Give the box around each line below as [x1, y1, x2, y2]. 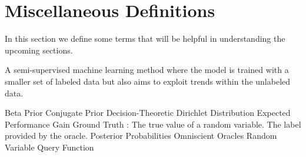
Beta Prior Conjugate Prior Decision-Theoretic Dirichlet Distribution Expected [5, 106, 291, 119]
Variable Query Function [5, 141, 94, 153]
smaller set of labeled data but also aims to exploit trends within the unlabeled [5, 75, 291, 87]
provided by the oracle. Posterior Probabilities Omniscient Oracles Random [5, 129, 277, 142]
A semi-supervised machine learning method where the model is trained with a [5, 64, 289, 76]
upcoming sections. [5, 44, 73, 56]
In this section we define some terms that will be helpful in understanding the [5, 32, 285, 45]
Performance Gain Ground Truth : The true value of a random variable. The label [5, 118, 301, 130]
